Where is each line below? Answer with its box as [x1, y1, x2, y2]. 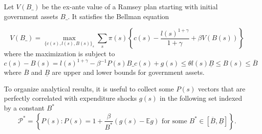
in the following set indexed [159, 93, 242, 103]
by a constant [4, 103, 44, 113]
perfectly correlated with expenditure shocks [4, 93, 137, 103]
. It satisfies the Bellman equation [67, 11, 169, 21]
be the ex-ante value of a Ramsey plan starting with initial [42, 1, 218, 11]
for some [161, 117, 187, 125]
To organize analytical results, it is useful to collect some [4, 83, 174, 93]
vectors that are [198, 83, 245, 93]
